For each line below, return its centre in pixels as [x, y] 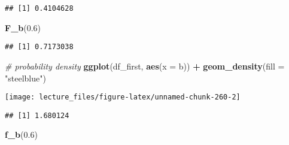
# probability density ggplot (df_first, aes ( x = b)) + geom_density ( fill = [145, 66]
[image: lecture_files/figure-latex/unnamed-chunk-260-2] [123, 97]
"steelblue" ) [25, 78]
